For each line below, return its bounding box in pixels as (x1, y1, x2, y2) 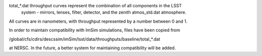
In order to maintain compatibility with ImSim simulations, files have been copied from (9, 27, 180, 33)
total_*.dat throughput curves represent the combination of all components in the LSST (9, 3, 182, 8)
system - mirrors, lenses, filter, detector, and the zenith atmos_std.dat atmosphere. (21, 10, 187, 15)
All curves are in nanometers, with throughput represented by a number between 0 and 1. (9, 18, 188, 24)
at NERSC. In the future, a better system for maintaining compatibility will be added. (9, 45, 176, 51)
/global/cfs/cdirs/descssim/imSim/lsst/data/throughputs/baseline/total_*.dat (9, 36, 160, 42)
